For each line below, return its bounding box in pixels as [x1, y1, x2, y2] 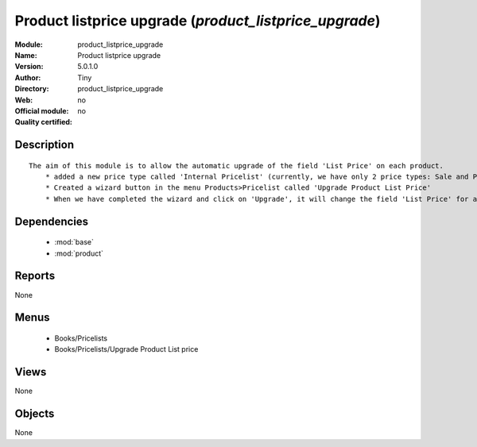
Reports [14, 269, 56, 283]
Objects [14, 407, 55, 421]
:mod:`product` [54, 249, 103, 258]
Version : [14, 62, 44, 71]
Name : [14, 50, 37, 60]
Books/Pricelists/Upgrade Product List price [54, 345, 199, 354]
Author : [14, 72, 41, 83]
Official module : [14, 106, 69, 115]
